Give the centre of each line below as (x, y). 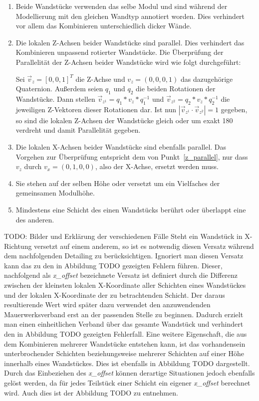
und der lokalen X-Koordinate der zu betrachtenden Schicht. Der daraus (115, 295)
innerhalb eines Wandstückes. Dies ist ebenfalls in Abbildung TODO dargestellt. (127, 363)
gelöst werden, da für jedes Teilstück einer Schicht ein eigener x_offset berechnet (127, 383)
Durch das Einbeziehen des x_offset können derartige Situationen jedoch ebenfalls (129, 373)
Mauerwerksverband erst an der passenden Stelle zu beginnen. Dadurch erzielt (124, 314)
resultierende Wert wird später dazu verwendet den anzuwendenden (107, 304)
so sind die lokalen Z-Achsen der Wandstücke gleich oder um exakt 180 (124, 120)
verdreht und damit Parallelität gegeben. (78, 130)
